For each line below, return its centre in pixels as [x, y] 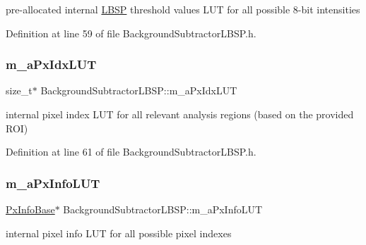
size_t [19, 90]
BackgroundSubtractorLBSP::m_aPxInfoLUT [163, 209]
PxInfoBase [30, 209]
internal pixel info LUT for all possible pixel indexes [119, 233]
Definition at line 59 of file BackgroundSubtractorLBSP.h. [131, 33]
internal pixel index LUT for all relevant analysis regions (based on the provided [180, 114]
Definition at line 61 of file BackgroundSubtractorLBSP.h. [131, 152]
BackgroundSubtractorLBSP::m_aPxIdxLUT [139, 90]
